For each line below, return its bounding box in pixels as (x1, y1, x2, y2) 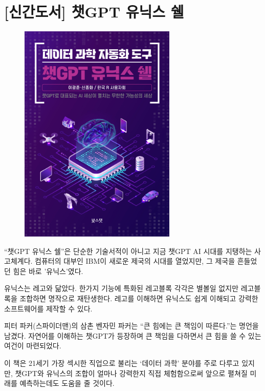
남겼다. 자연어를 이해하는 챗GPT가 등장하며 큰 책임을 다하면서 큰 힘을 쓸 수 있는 (4, 330, 261, 341)
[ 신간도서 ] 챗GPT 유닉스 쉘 (4, 1, 184, 22)
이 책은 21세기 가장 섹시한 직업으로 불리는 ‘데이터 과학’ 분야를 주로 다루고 (4, 357, 239, 368)
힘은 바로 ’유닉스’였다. (13, 265, 83, 276)
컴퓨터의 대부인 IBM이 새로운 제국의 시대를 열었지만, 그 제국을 (35, 256, 235, 266)
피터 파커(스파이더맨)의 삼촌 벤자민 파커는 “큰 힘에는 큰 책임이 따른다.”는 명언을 (4, 320, 259, 331)
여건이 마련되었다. (4, 340, 61, 351)
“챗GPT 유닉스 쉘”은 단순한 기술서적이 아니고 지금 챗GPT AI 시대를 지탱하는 (4, 245, 252, 256)
